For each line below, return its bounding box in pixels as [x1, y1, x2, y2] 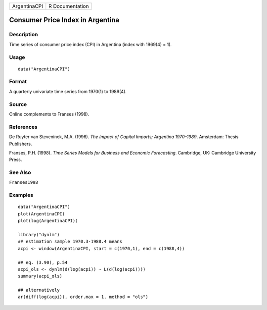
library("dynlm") [18, 232, 60, 237]
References [9, 123, 38, 130]
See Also [9, 169, 31, 176]
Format [9, 78, 27, 85]
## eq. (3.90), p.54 [18, 259, 68, 265]
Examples [9, 192, 34, 199]
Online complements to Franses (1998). [9, 111, 89, 117]
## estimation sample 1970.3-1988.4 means [18, 239, 123, 245]
